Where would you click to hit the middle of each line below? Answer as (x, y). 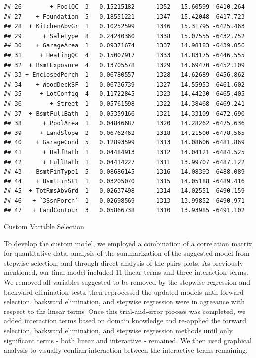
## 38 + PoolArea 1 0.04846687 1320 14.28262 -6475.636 (124, 123)
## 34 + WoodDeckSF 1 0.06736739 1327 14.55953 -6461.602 (124, 84)
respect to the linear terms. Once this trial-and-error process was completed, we (125, 311)
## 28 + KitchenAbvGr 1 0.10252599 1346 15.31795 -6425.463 (124, 26)
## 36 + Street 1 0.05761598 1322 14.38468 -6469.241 (124, 104)
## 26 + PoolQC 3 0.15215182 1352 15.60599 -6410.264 (124, 7)
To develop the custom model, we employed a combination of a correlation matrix (128, 243)
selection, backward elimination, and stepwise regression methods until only (118, 330)
